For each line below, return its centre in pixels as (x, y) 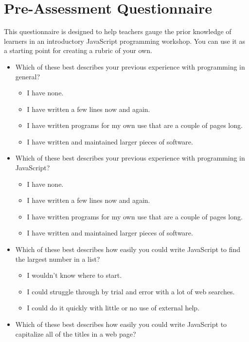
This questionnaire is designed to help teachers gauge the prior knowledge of (118, 31)
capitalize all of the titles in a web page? (76, 333)
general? (28, 76)
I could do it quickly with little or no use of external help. (113, 308)
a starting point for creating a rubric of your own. (78, 50)
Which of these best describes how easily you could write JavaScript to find (128, 249)
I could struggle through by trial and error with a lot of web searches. (131, 291)
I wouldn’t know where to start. (74, 275)
